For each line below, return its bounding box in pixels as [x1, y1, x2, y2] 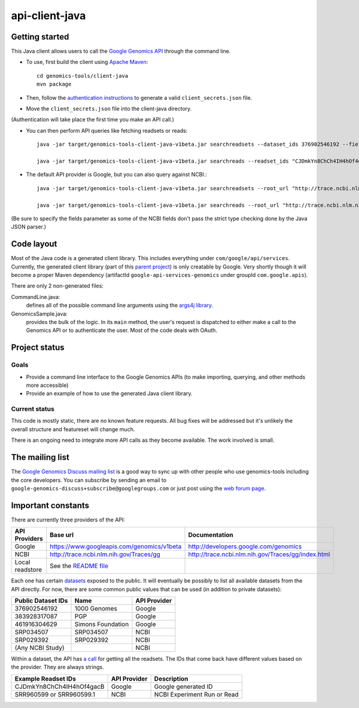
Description [154, 675, 188, 683]
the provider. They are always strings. [11, 664, 104, 671]
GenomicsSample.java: [11, 310, 68, 317]
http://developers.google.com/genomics [188, 542, 302, 551]
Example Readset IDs [14, 675, 76, 683]
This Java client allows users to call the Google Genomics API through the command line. [11, 48, 231, 55]
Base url [50, 531, 74, 539]
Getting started [11, 32, 69, 42]
